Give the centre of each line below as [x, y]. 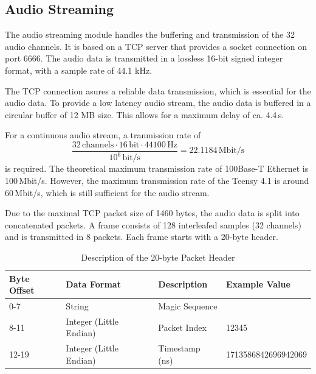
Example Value [258, 284]
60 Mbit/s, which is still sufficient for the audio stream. [107, 192]
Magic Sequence [188, 305]
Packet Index [182, 327]
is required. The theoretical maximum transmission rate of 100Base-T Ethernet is [157, 168]
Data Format [93, 284]
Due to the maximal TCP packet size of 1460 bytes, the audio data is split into [152, 213]
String [77, 305]
